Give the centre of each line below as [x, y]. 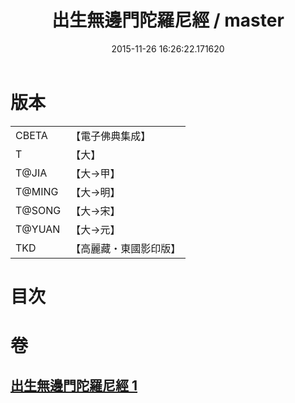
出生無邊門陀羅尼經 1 [74, 386]
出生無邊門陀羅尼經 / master [168, 20]
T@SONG [38, 210]
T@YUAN [38, 229]
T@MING [37, 191]
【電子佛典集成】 [111, 136]
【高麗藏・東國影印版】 [126, 248]
